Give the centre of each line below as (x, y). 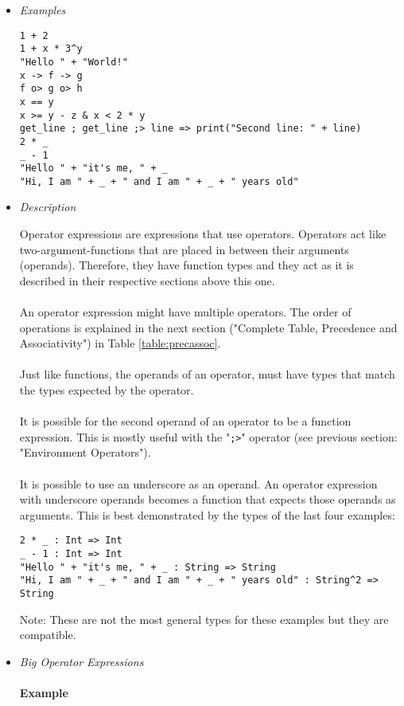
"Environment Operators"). (85, 452)
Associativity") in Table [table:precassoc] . (120, 343)
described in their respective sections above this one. (147, 280)
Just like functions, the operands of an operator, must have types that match (207, 374)
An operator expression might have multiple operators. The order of (185, 312)
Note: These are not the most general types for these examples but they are (204, 619)
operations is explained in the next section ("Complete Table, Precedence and (208, 327)
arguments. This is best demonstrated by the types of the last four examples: (207, 514)
